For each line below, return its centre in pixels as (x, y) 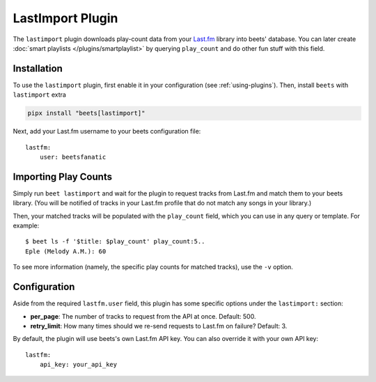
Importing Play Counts (63, 176)
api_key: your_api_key (78, 365)
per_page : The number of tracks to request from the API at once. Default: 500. (143, 316)
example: (26, 225)
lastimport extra (39, 95)
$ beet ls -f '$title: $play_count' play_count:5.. (115, 241)
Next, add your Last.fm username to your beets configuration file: (107, 132)
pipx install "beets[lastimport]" (86, 113)
